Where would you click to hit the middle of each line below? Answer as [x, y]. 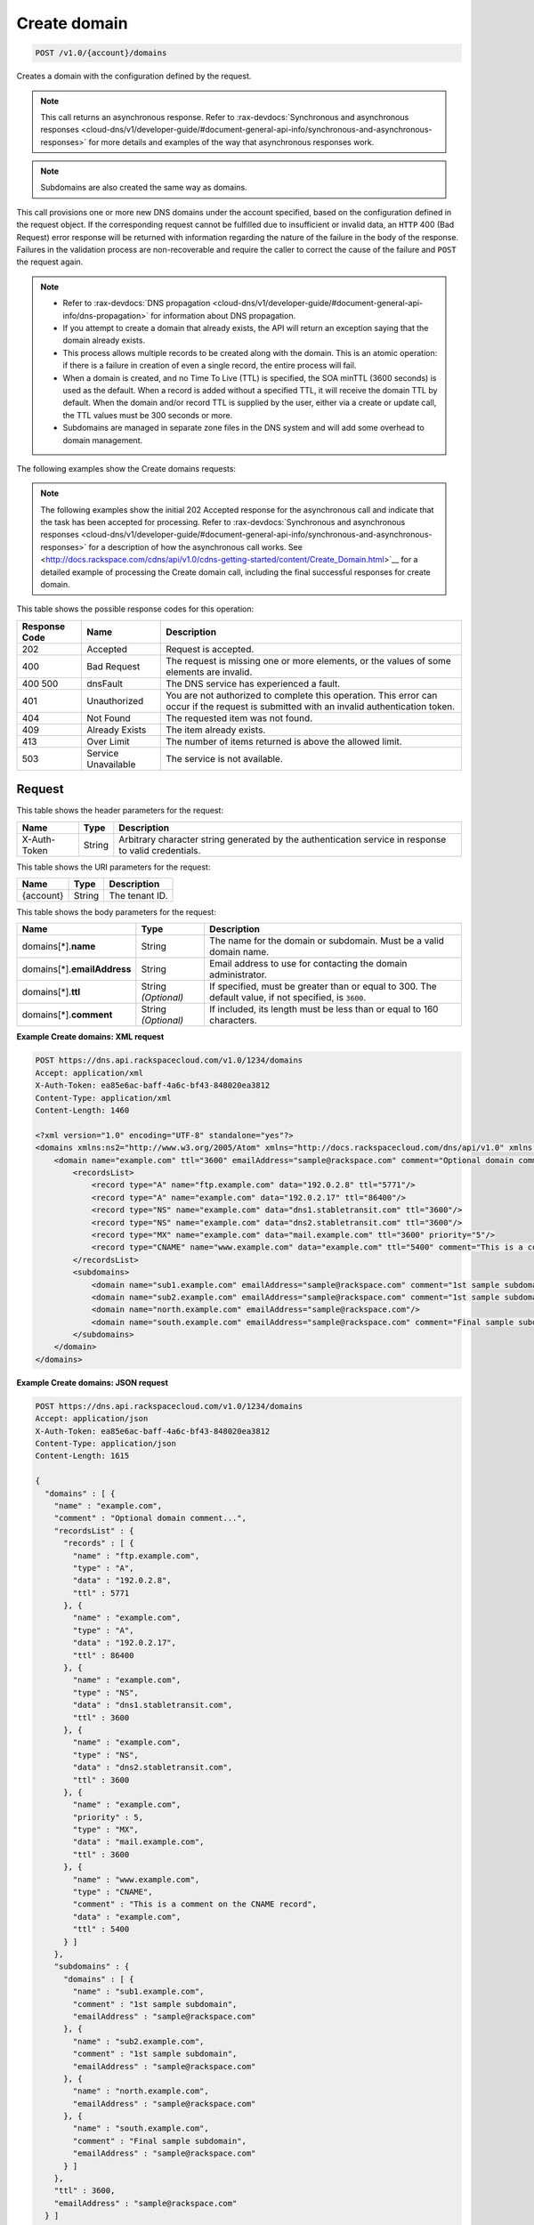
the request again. [50, 262]
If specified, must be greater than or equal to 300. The [323, 986]
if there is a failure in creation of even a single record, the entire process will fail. [210, 366]
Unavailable [111, 764]
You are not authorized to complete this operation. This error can [302, 695]
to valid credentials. [160, 850]
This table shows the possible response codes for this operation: [135, 609]
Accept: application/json [92, 1419]
